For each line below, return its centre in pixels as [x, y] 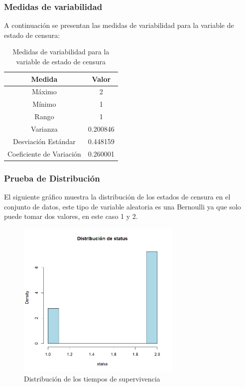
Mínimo [44, 104]
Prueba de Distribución [52, 178]
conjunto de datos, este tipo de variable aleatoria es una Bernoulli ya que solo [122, 206]
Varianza [44, 128]
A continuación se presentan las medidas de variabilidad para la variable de [119, 25]
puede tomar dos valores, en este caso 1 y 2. [71, 216]
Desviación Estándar [44, 141]
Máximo [44, 92]
